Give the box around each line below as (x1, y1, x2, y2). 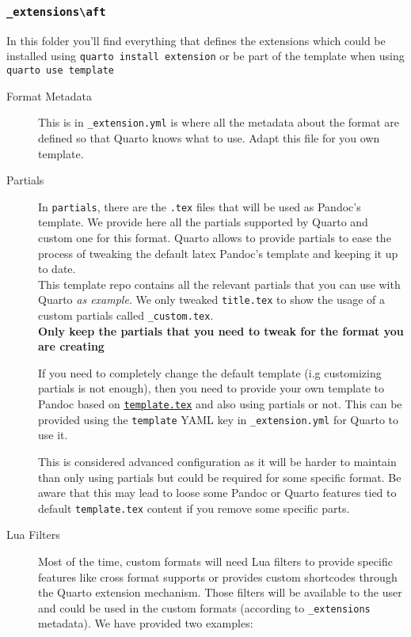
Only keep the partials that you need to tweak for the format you (38, 322, 404, 339)
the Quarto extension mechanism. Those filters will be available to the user (38, 584, 402, 601)
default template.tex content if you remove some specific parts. (38, 499, 350, 516)
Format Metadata (6, 87, 92, 104)
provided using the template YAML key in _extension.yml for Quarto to (38, 411, 399, 427)
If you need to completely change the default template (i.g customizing (38, 364, 382, 381)
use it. (38, 427, 68, 443)
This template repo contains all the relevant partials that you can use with (38, 275, 401, 292)
